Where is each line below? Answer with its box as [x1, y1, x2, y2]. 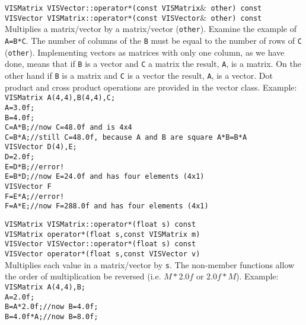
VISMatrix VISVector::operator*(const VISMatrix [5, 4, 200, 12]
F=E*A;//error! [5, 192, 65, 201]
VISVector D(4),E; [5, 143, 77, 152]
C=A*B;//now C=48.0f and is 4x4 [5, 123, 132, 132]
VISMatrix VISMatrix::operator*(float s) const [5, 220, 196, 229]
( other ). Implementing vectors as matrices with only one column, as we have [5, 46, 285, 58]
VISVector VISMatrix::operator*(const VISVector [5, 14, 200, 22]
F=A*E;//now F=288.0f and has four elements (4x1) [5, 202, 209, 211]
